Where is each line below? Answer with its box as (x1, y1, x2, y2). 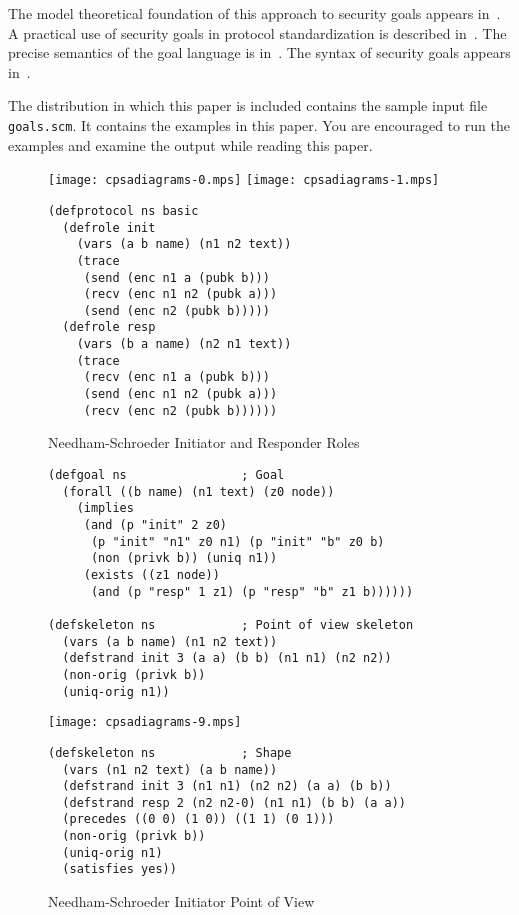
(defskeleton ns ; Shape (48, 745, 292, 760)
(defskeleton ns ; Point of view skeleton (48, 617, 414, 632)
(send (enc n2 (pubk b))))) (83, 303, 270, 318)
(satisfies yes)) (62, 862, 177, 877)
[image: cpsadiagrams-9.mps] (48, 715, 242, 730)
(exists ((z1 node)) (83, 567, 220, 582)
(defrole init (62, 220, 156, 235)
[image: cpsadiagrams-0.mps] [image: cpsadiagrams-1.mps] (48, 173, 440, 188)
